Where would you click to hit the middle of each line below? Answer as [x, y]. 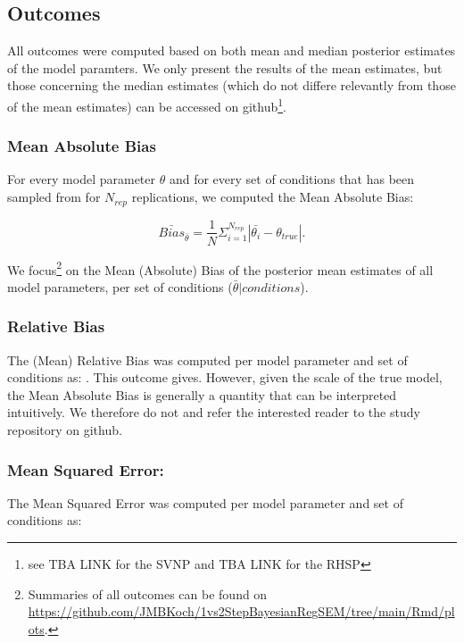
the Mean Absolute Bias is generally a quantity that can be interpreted [202, 394]
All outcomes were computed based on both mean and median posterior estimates [232, 50]
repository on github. [65, 430]
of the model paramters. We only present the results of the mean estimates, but [225, 67]
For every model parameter [82, 179]
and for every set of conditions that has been [292, 179]
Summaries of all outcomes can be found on [148, 593]
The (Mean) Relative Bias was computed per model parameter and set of [207, 359]
